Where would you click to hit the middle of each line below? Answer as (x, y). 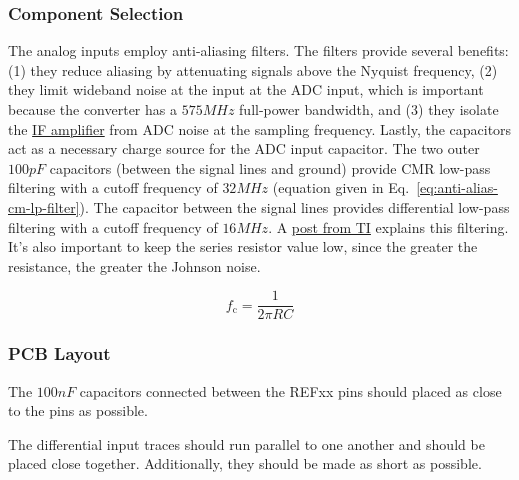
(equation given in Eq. (341, 187)
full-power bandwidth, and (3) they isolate (369, 109)
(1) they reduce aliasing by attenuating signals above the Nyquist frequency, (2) (253, 69)
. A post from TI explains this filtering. (388, 226)
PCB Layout (59, 353)
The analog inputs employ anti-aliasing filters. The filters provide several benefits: (258, 50)
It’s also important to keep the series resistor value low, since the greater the (243, 246)
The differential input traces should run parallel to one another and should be (246, 443)
